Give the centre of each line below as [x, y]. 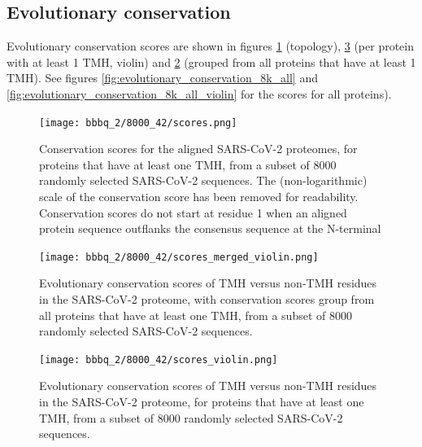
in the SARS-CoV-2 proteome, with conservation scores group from [207, 299]
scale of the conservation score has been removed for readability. [199, 197]
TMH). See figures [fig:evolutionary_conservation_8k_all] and [162, 78]
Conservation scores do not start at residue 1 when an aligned [193, 212]
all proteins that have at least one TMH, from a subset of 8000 [196, 315]
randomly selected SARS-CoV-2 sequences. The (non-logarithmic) [203, 180]
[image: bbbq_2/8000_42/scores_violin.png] [159, 359]
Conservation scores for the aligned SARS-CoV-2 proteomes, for [198, 149]
